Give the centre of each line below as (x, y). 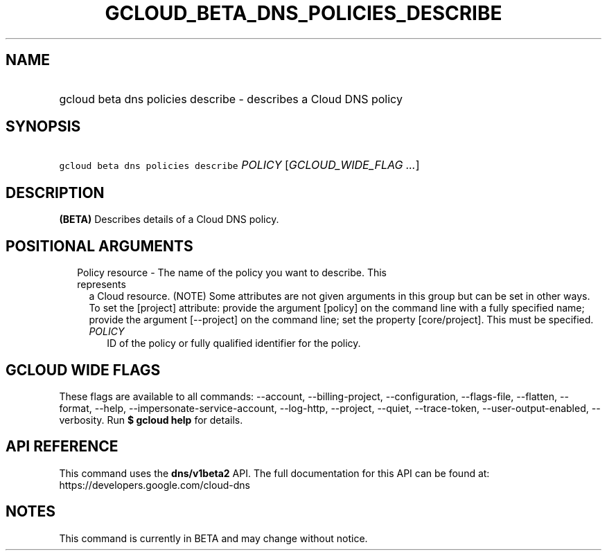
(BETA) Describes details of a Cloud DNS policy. (169, 219)
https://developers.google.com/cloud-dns (155, 485)
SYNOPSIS (43, 127)
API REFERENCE (62, 447)
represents (102, 285)
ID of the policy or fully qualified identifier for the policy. (234, 343)
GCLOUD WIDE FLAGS (83, 370)
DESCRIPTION (55, 192)
